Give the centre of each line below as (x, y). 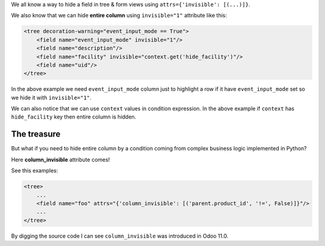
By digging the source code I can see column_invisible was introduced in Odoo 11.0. (120, 236)
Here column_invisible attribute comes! (60, 159)
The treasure (36, 134)
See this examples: (35, 171)
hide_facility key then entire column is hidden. (74, 117)
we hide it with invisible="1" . (51, 97)
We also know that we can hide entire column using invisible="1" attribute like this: (119, 16)
